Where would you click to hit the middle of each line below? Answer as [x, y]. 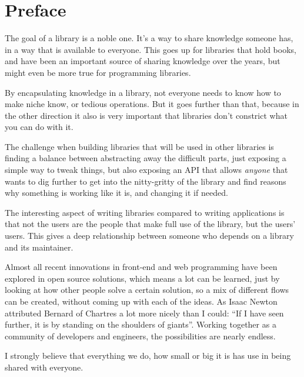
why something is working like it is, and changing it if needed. [116, 193]
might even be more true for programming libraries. [98, 72]
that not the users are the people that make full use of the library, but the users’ [150, 224]
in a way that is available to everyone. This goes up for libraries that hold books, [151, 49]
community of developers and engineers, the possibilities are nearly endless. [140, 336]
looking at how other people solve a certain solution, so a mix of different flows [147, 290]
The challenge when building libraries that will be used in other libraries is [139, 146]
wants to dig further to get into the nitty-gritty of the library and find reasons [146, 181]
